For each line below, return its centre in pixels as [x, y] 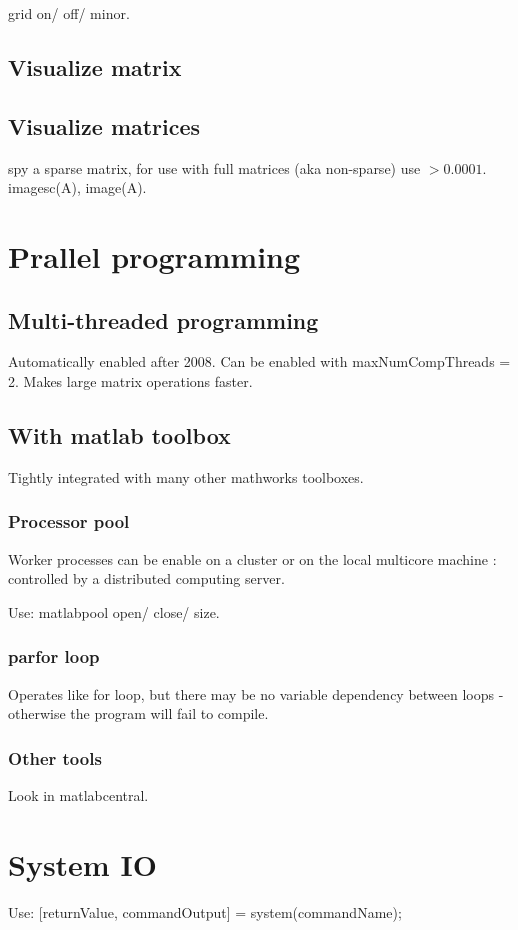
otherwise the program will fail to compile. [138, 713]
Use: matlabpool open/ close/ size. [114, 611]
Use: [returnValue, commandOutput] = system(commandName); [205, 911]
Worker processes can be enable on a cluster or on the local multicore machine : [252, 558]
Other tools [55, 757]
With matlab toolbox [119, 434]
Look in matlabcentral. [78, 794]
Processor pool [69, 521]
